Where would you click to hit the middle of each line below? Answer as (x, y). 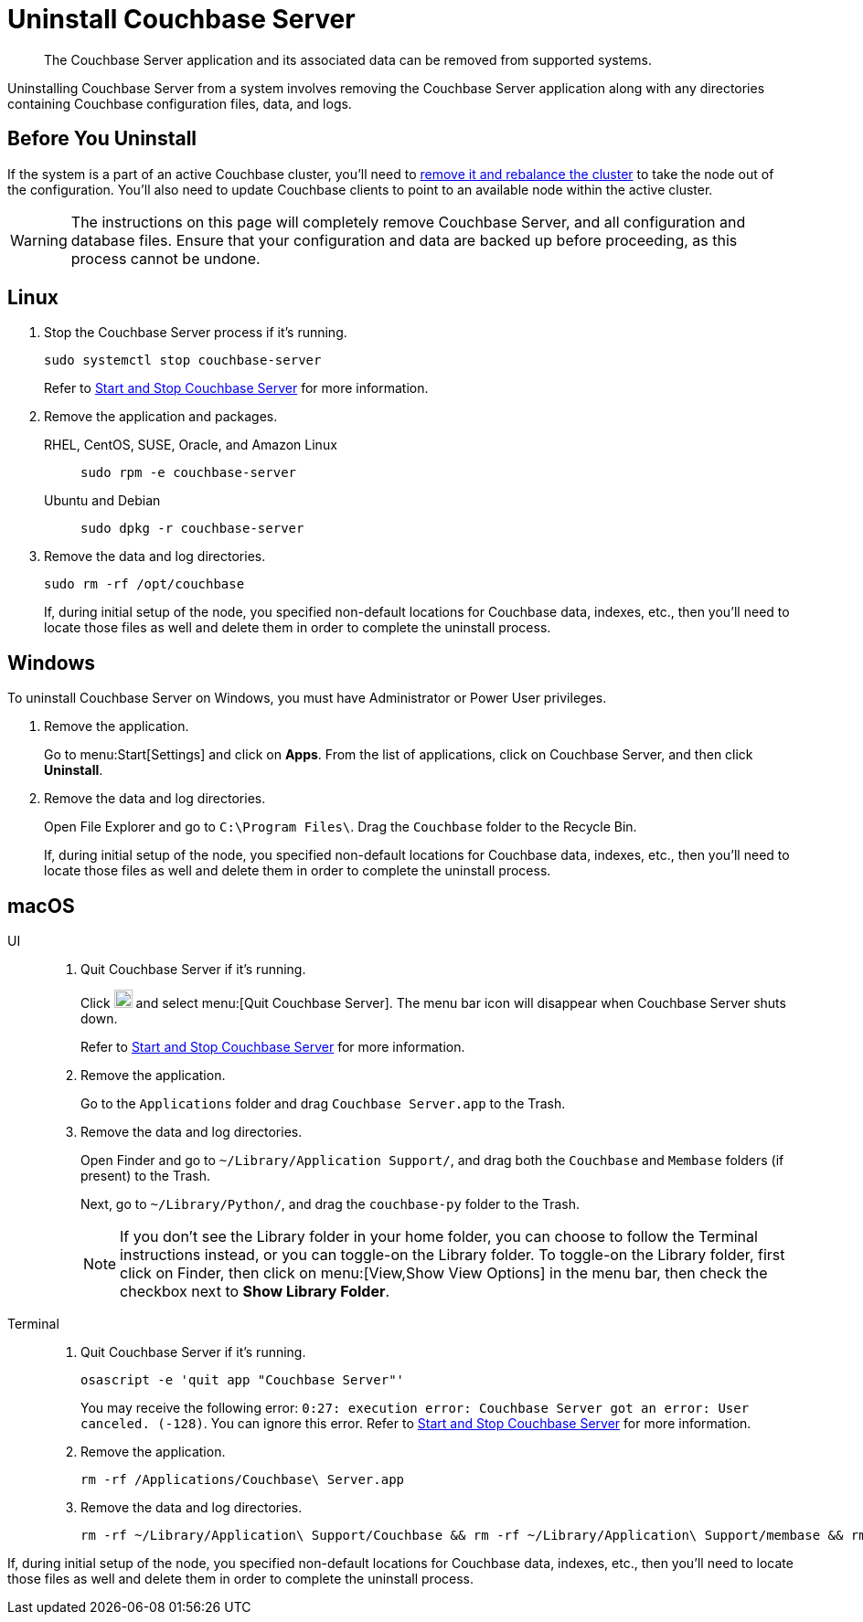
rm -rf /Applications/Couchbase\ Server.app (243, 1480)
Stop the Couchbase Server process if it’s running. (196, 333)
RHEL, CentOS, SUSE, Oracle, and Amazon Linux (191, 445)
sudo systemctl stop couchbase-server (183, 360)
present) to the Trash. (146, 1176)
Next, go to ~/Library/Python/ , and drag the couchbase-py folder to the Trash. (330, 1204)
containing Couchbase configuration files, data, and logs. (180, 103)
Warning (39, 240)
